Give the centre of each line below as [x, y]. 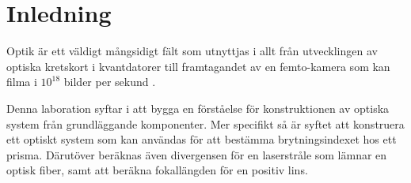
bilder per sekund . [110, 82]
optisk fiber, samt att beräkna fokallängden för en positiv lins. [157, 170]
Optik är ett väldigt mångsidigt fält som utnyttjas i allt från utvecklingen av [192, 51]
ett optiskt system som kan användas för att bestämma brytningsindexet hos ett [202, 139]
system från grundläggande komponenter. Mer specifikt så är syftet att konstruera [205, 123]
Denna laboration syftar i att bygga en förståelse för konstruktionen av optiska [198, 108]
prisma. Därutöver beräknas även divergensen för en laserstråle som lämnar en [197, 154]
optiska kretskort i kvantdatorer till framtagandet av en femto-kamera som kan [198, 66]
